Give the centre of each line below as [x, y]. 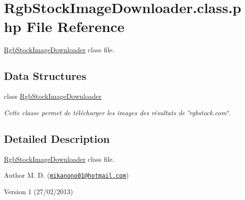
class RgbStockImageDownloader [53, 96]
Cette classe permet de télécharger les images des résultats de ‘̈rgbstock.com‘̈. [117, 112]
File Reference [75, 26]
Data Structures [45, 76]
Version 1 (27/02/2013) [39, 191]
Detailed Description [57, 138]
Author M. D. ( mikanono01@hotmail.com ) [66, 175]
